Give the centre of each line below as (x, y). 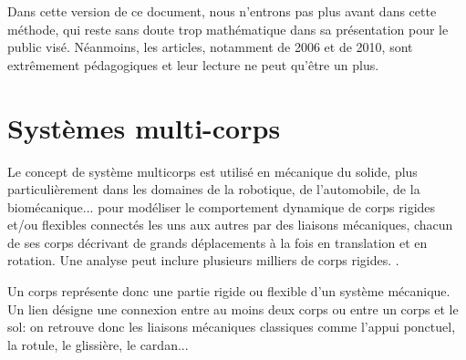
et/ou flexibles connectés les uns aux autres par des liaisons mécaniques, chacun (230, 225)
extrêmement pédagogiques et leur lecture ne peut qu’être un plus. (193, 64)
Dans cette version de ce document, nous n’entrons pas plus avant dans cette (222, 11)
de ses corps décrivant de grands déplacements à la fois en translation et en (217, 242)
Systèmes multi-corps (144, 127)
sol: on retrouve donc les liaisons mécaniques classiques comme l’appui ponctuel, (232, 327)
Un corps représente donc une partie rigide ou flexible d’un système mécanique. (229, 291)
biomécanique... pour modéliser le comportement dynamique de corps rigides (222, 206)
